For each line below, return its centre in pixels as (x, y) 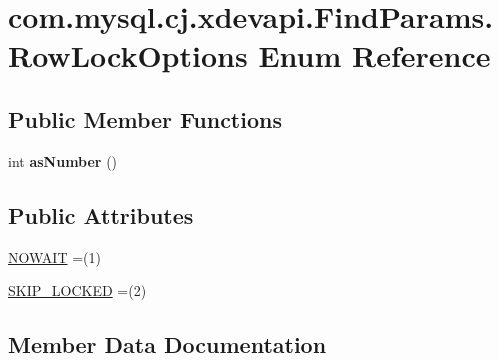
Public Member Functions (145, 118)
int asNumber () (63, 160)
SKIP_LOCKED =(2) (77, 290)
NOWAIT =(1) (54, 256)
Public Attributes (101, 214)
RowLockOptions (128, 55)
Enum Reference (374, 55)
